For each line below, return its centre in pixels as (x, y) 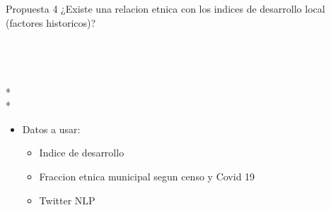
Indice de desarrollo (82, 153)
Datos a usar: (51, 129)
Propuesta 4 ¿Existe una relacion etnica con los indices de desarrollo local (165, 8)
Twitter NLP (67, 200)
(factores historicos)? (51, 22)
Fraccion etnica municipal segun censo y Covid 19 (147, 176)
